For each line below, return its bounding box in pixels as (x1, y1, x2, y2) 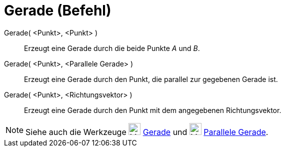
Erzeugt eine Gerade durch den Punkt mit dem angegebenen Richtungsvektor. (24, 105, 281, 114)
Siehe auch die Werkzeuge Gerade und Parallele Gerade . (25, 126, 268, 137)
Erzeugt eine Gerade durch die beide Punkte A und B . (24, 43, 200, 52)
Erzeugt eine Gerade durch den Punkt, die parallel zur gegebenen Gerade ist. (24, 74, 278, 83)
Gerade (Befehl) (4, 2, 111, 19)
